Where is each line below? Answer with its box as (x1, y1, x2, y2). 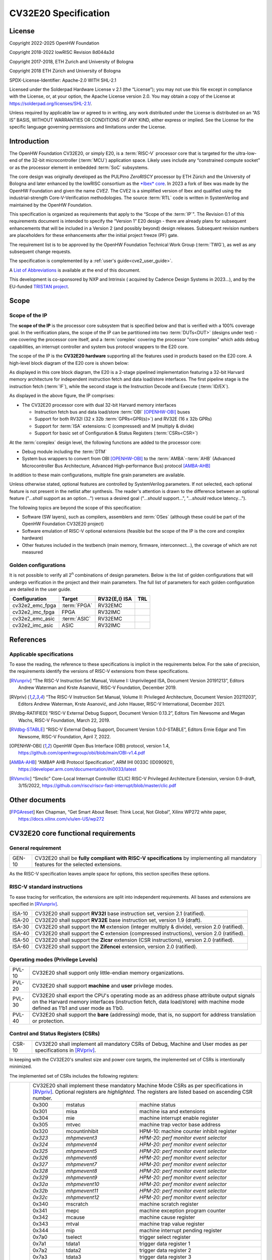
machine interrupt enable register (139, 1114, 219, 1121)
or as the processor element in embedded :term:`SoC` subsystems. (9, 164, 149, 170)
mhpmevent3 (65, 1134, 98, 1141)
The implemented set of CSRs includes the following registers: (9, 1073, 139, 1079)
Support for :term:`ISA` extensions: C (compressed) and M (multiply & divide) (34, 423, 194, 429)
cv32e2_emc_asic (12, 615, 55, 622)
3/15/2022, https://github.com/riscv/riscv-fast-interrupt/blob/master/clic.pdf (18, 782, 176, 788)
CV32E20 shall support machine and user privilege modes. (32, 982, 174, 989)
